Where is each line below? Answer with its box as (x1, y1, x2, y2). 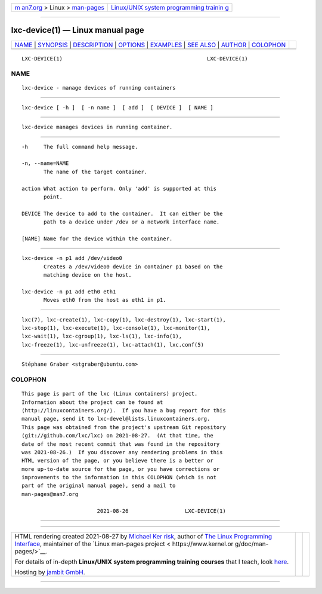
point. (44, 193, 63, 200)
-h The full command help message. (21, 143, 138, 150)
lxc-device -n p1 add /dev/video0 (21, 255, 122, 262)
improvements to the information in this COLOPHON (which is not (21, 474, 217, 481)
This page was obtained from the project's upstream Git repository (21, 424, 226, 430)
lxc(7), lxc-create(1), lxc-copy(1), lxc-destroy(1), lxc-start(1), (21, 316, 226, 323)
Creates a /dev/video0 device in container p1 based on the (44, 263, 223, 270)
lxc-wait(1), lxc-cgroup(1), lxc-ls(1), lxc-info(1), (21, 333, 182, 340)
